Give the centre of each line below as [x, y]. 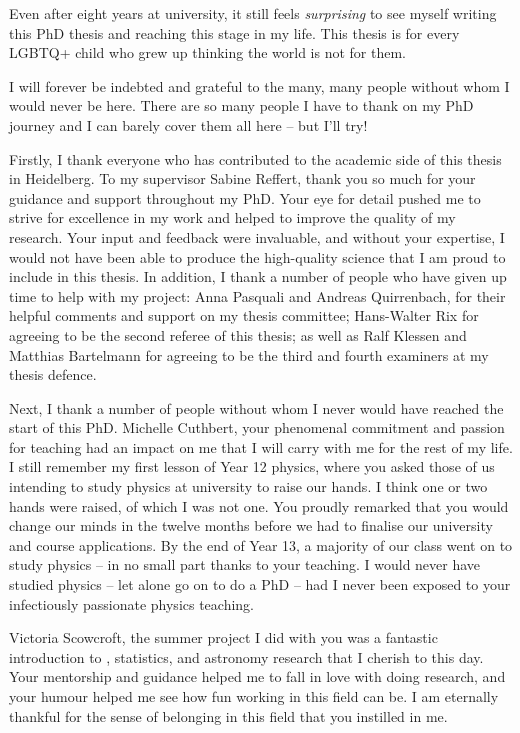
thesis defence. [53, 374]
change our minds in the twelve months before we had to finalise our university [251, 525]
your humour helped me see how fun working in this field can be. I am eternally [254, 696]
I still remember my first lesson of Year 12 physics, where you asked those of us [252, 466]
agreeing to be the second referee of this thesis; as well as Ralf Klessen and [238, 334]
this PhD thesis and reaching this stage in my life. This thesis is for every [234, 32]
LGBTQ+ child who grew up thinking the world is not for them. [207, 52]
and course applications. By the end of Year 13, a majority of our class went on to [261, 544]
